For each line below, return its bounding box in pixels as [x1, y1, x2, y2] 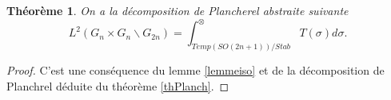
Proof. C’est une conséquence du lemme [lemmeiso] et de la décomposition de [6, 61, 385, 78]
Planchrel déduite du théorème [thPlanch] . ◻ [6, 77, 229, 94]
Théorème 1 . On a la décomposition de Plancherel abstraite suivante [6, 2, 349, 18]
